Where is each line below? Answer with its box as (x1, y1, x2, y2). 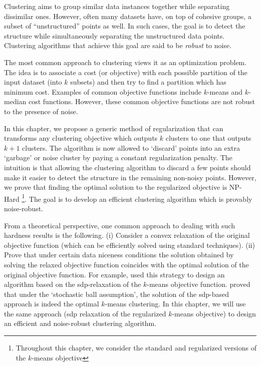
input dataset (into (4, 77, 62, 87)
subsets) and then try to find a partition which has (70, 77, 226, 87)
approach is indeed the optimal (4, 298, 99, 309)
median (4, 96, 27, 107)
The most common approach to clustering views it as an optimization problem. (4, 57, 247, 67)
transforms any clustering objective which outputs (4, 133, 158, 143)
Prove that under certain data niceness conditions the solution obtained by (4, 249, 234, 260)
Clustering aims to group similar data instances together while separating (4, 1, 230, 11)
